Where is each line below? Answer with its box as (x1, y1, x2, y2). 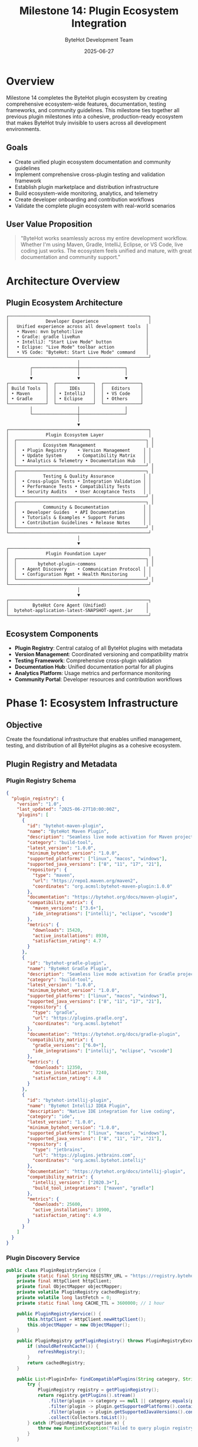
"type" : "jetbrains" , (32, 1147, 85, 1153)
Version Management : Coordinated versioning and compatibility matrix (14, 651, 189, 658)
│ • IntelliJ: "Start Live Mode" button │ (6, 339, 149, 345)
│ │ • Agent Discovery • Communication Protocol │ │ (6, 567, 151, 572)
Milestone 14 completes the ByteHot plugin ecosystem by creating (6, 94, 167, 101)
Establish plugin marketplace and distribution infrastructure (14, 183, 159, 190)
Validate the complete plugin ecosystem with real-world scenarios (14, 202, 176, 209)
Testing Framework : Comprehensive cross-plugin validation (14, 657, 162, 664)
